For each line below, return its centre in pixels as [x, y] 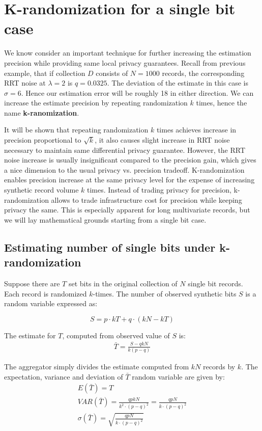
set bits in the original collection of [123, 283]
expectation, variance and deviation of [64, 376]
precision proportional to [43, 140]
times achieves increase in [196, 130]
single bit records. [215, 283]
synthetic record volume [41, 190]
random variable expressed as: [51, 303]
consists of [112, 73]
